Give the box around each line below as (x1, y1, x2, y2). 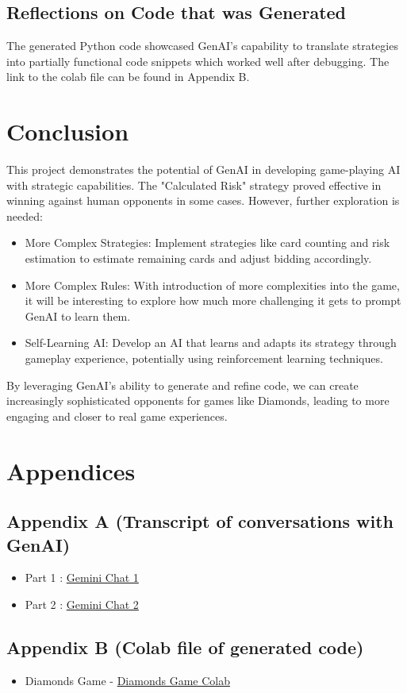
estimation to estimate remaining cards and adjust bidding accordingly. (25, 250, 372, 267)
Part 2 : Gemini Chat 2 (25, 595, 139, 612)
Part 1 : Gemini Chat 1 (25, 569, 139, 586)
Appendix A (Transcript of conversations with (6, 509, 394, 533)
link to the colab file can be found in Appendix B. (6, 68, 250, 85)
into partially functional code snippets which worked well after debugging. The (6, 52, 390, 69)
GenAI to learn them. (25, 307, 131, 324)
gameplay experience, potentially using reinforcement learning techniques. (25, 350, 383, 367)
